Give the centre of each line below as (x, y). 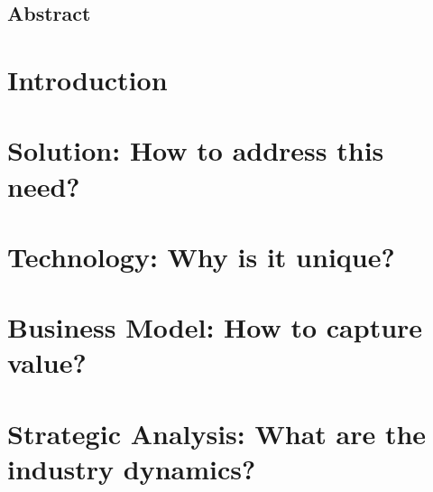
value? (47, 362)
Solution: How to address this (196, 150)
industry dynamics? (132, 469)
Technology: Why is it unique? (201, 256)
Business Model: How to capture (215, 327)
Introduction (88, 79)
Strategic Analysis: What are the (217, 433)
